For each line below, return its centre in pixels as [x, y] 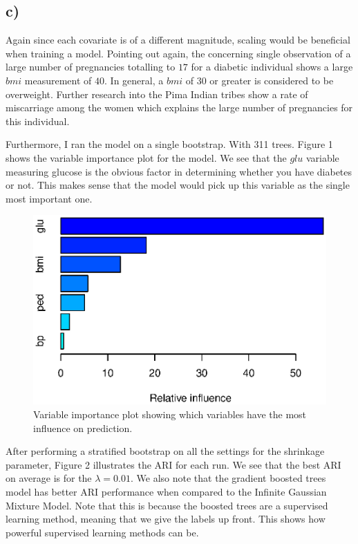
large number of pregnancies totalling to [91, 67]
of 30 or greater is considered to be [260, 80]
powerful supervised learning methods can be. [102, 532]
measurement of [58, 80]
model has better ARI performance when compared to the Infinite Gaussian [166, 491]
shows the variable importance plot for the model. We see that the [146, 157]
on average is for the [49, 478]
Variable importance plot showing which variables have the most [170, 414]
